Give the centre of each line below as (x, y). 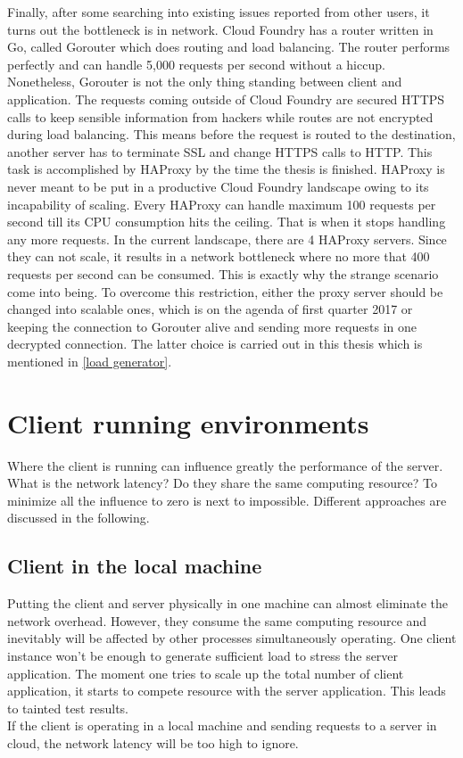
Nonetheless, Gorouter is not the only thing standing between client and (205, 82)
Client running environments (188, 422)
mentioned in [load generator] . (90, 361)
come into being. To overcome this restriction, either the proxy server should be (225, 291)
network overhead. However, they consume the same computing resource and (217, 620)
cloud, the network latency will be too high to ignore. (153, 742)
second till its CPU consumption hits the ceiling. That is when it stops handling (227, 222)
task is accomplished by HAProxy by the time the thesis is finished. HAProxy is (226, 169)
